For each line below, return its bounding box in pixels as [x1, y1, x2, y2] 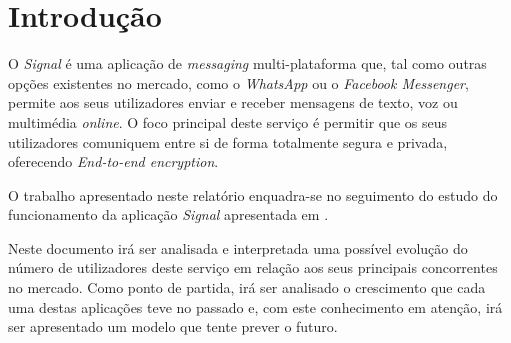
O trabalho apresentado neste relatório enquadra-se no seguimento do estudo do [8, 184, 498, 205]
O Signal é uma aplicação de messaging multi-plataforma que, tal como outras [8, 53, 487, 74]
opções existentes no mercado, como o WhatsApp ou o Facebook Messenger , [8, 72, 469, 93]
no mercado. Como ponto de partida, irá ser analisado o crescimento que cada [8, 277, 486, 298]
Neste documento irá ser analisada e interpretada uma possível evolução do [8, 237, 468, 258]
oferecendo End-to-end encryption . [8, 151, 219, 172]
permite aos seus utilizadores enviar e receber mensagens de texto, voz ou [8, 92, 458, 113]
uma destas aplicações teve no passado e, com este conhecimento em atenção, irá [8, 296, 503, 317]
